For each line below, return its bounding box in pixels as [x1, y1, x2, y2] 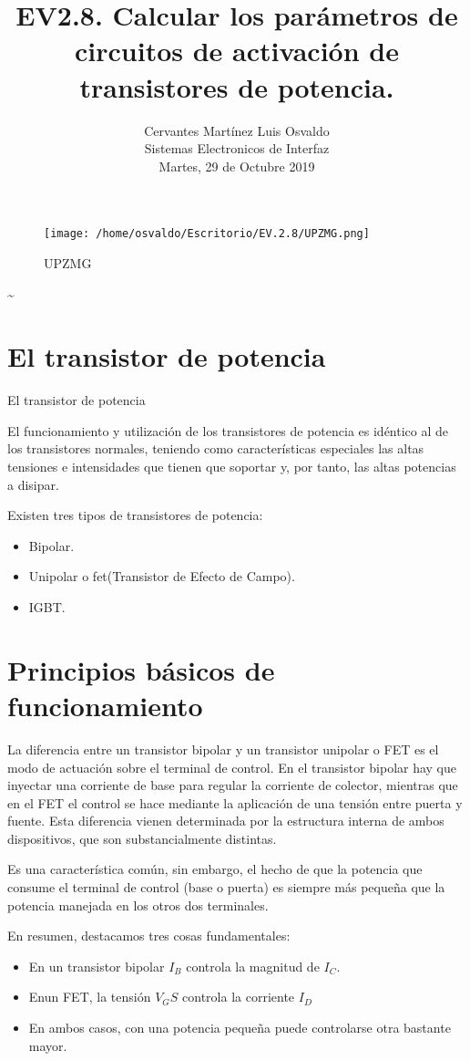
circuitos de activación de [75, 32, 399, 69]
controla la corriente [182, 987, 295, 1006]
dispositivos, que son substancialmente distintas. [7, 828, 277, 848]
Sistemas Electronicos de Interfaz [144, 139, 330, 158]
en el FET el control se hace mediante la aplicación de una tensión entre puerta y [7, 793, 463, 812]
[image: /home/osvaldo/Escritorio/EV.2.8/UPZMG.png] [44, 227, 370, 241]
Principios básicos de [7, 650, 275, 688]
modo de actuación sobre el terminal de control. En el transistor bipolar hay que [7, 757, 457, 776]
